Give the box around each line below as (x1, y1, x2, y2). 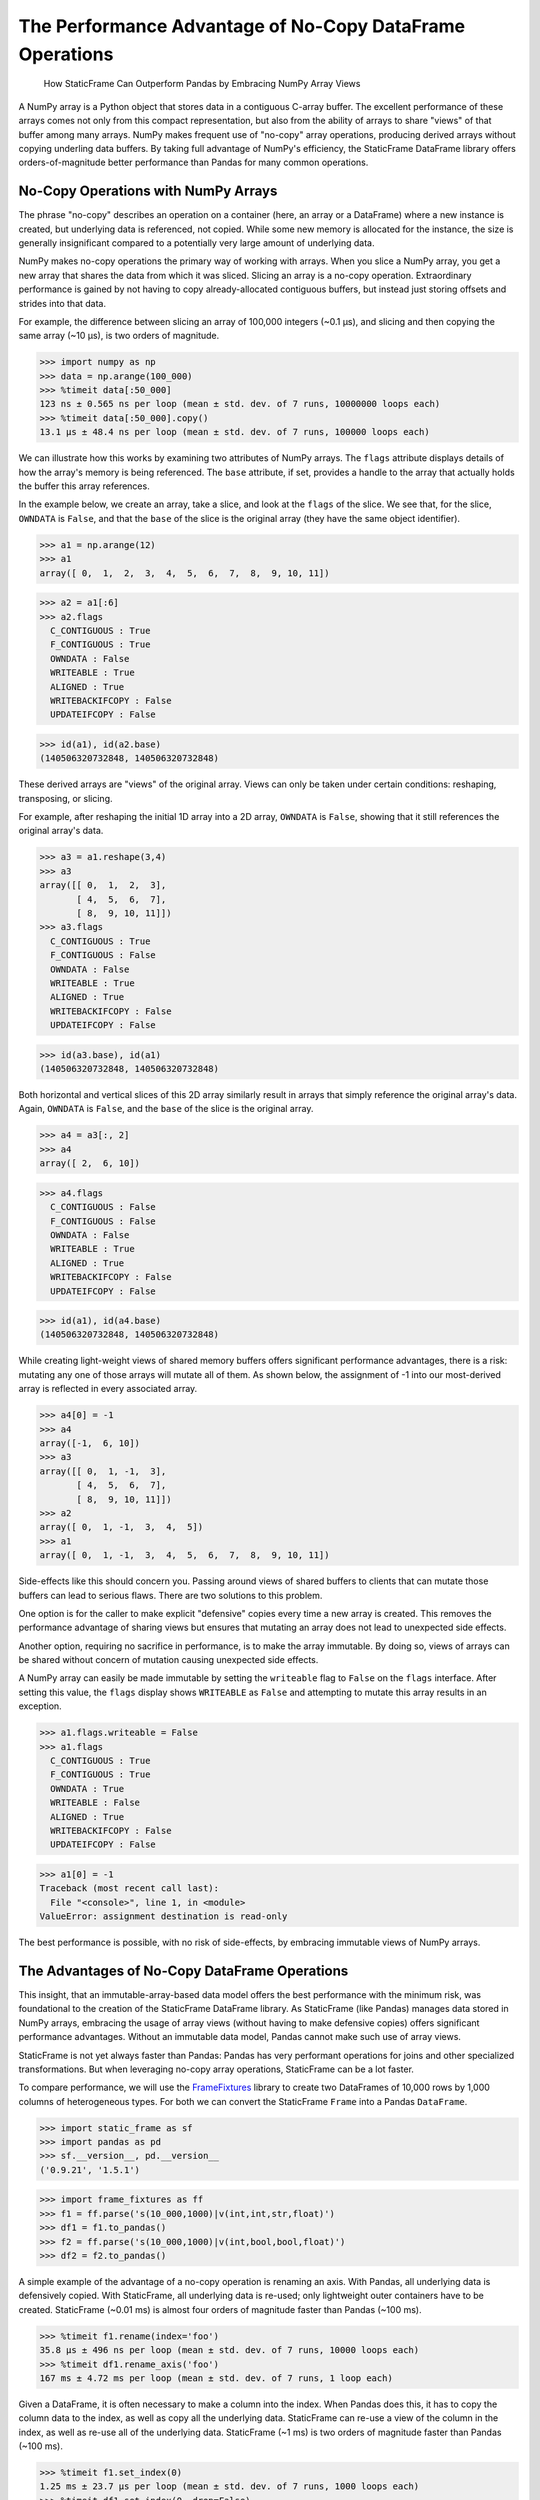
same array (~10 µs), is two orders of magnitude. (18, 330, 220, 342)
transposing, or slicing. (18, 792, 114, 804)
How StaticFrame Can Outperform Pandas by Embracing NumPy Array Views (43, 78, 361, 90)
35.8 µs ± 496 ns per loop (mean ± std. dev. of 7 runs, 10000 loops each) (39, 2345, 420, 2356)
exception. (18, 1700, 62, 1712)
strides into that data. (18, 297, 107, 309)
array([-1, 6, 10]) (39, 1438, 140, 1449)
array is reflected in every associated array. (18, 1383, 198, 1395)
